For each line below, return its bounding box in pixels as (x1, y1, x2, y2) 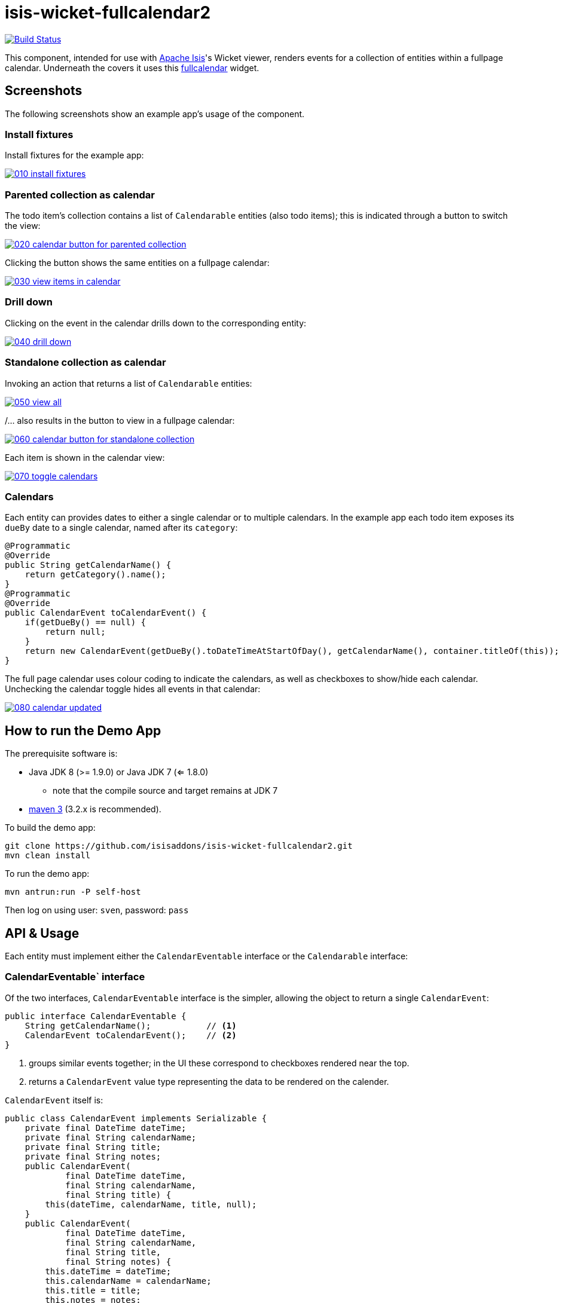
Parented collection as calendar (5, 188, 155, 201)
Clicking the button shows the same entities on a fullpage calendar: (5, 258, 270, 268)
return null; (45, 627, 106, 637)
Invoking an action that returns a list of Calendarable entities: (5, 378, 252, 389)
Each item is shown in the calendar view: (5, 452, 165, 463)
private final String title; (25, 1142, 161, 1152)
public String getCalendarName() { (5, 560, 172, 570)
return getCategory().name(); (25, 570, 166, 580)
